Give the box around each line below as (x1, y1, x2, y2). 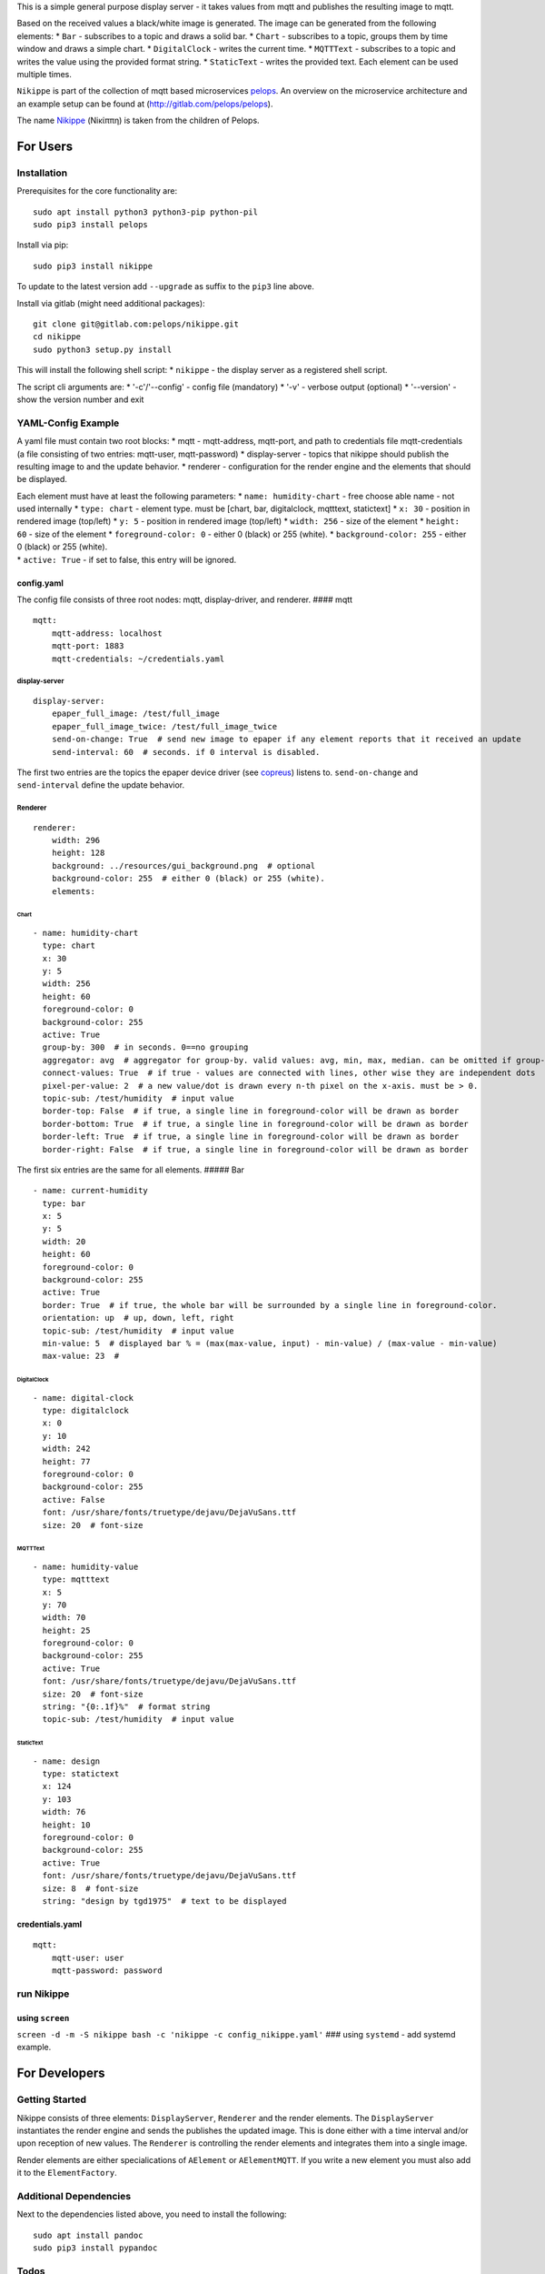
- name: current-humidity (33, 1185, 149, 1196)
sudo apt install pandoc (33, 2229, 144, 2240)
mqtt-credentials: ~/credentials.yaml (51, 653, 225, 664)
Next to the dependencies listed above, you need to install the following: (16, 2209, 287, 2219)
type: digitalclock (42, 1405, 129, 1415)
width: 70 (42, 1613, 86, 1623)
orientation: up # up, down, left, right (42, 1313, 235, 1323)
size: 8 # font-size (42, 1883, 139, 1894)
